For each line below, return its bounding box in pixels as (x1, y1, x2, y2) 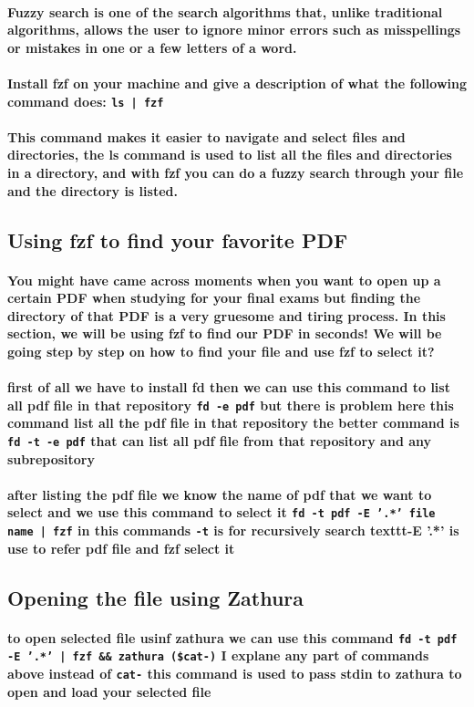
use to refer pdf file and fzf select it (7, 538, 235, 557)
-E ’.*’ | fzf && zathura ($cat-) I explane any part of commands (7, 646, 429, 665)
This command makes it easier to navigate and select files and (7, 127, 406, 146)
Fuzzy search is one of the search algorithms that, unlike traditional (7, 2, 443, 21)
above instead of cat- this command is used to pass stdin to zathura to (7, 664, 462, 682)
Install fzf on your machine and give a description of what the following (7, 73, 467, 92)
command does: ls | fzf (7, 91, 164, 110)
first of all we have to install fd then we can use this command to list (7, 378, 450, 397)
